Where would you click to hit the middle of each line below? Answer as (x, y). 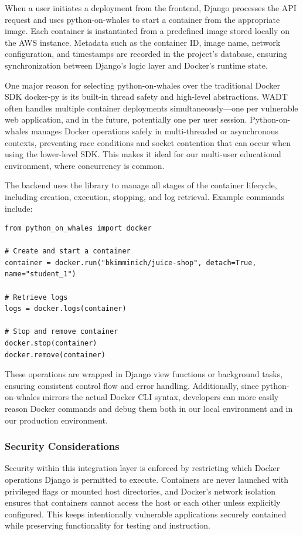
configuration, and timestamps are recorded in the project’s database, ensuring (146, 54)
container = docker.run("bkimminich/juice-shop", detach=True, (131, 263)
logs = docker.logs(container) (66, 309)
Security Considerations (62, 446)
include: (19, 208)
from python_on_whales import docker (78, 228)
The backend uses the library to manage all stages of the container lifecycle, (141, 185)
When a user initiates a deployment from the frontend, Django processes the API (151, 8)
